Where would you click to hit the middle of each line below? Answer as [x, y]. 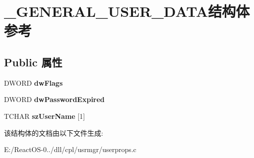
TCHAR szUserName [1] [45, 116]
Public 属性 [33, 62]
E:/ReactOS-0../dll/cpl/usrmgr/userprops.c [70, 149]
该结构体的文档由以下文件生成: [54, 132]
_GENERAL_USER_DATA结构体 [127, 11]
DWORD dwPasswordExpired [54, 99]
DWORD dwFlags [33, 82]
